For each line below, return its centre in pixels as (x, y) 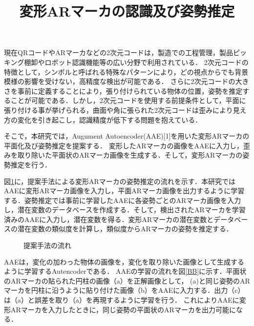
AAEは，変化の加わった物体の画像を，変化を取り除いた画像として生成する (124, 261)
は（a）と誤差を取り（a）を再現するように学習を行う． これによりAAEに (122, 300)
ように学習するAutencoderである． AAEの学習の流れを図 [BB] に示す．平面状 (125, 271)
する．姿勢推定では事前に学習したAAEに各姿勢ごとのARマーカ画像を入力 (123, 200)
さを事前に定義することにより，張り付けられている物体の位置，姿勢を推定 (123, 91)
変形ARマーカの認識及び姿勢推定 (127, 11)
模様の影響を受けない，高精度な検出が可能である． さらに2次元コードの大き (127, 81)
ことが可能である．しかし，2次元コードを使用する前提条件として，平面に (128, 100)
